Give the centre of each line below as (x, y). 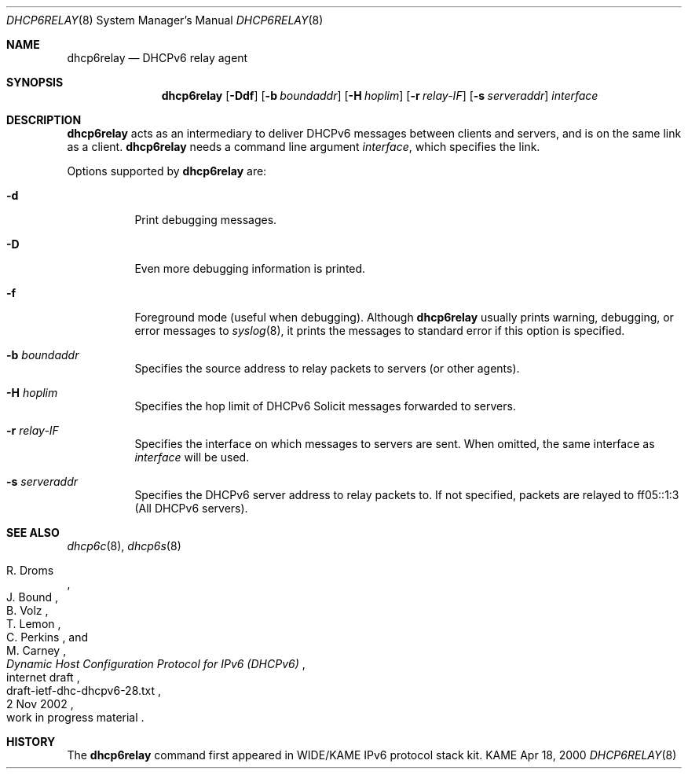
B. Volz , (27, 610)
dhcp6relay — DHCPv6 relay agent (157, 58)
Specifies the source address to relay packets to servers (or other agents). (327, 368)
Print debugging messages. (206, 220)
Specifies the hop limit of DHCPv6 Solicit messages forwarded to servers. (325, 406)
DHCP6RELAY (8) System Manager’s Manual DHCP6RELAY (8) (165, 20)
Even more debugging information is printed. (250, 268)
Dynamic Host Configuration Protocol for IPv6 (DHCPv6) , (156, 664)
